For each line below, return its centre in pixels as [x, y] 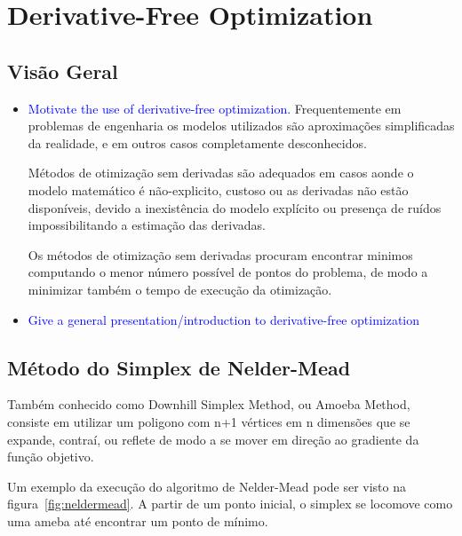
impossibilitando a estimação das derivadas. [147, 225]
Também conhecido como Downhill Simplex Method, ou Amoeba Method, [209, 404]
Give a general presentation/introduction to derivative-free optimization [224, 319]
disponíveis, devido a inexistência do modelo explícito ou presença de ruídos [235, 207]
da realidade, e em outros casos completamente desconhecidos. [197, 142]
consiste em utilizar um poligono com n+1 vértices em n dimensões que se [209, 421]
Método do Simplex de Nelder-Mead [179, 367]
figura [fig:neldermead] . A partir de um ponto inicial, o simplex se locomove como [230, 504]
